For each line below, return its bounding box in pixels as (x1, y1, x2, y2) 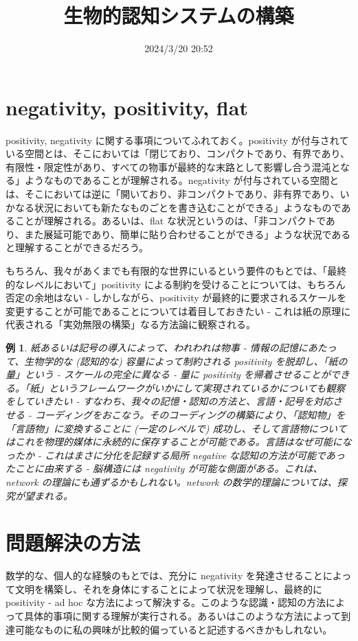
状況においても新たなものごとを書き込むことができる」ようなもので (34, 200, 342, 214)
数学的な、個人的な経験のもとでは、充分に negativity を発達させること (5, 568, 323, 583)
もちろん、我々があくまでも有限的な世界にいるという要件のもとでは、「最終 (5, 264, 347, 277)
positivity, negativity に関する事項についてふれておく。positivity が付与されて (5, 132, 349, 147)
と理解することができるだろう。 (5, 240, 149, 255)
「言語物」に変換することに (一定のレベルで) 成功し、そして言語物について (5, 421, 347, 435)
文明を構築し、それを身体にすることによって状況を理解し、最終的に (14, 581, 323, 596)
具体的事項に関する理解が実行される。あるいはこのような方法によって (24, 609, 342, 622)
